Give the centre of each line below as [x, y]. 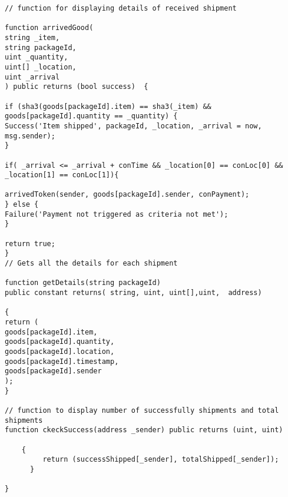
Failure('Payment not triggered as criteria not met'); [117, 214]
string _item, [32, 37]
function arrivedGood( [49, 28]
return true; [30, 243]
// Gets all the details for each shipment [91, 264]
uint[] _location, [41, 67]
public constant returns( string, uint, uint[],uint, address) [133, 293]
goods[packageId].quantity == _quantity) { [91, 116]
